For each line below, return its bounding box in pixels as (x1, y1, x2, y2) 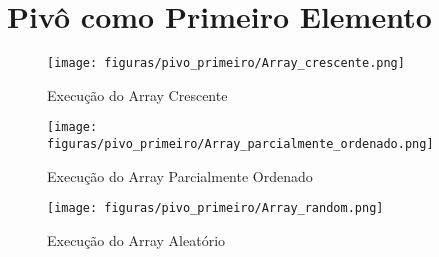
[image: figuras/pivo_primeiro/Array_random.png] (47, 201, 384, 216)
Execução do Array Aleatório (47, 229, 226, 250)
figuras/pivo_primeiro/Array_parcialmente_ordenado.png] (47, 137, 434, 152)
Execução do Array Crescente (47, 84, 228, 105)
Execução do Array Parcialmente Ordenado (47, 165, 313, 186)
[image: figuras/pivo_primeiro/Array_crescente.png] (47, 56, 405, 71)
